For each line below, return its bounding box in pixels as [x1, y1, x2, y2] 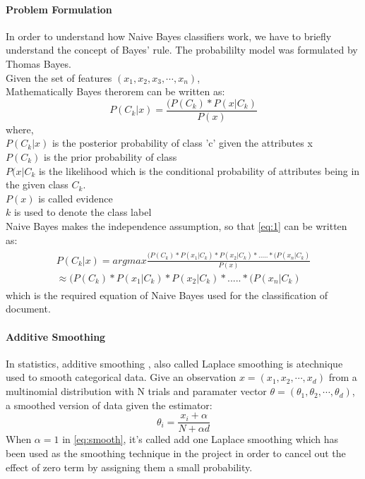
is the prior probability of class [44, 150, 177, 164]
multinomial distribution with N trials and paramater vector [6, 384, 267, 399]
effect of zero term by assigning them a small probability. [6, 459, 253, 474]
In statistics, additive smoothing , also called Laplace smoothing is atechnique [6, 356, 343, 370]
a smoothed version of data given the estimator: [6, 397, 213, 412]
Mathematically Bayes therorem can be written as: [6, 84, 225, 99]
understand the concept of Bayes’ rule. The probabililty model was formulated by [6, 42, 358, 57]
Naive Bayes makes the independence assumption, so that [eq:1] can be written [6, 218, 347, 233]
